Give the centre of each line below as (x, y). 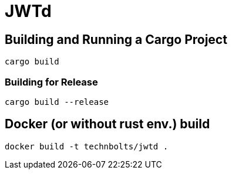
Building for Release (51, 82)
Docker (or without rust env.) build (107, 124)
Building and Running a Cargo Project (116, 39)
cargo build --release (57, 102)
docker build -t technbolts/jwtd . (87, 146)
